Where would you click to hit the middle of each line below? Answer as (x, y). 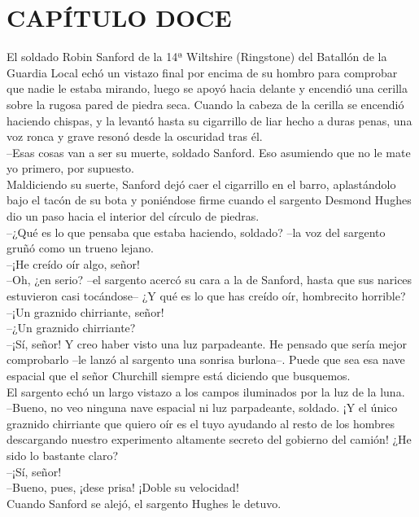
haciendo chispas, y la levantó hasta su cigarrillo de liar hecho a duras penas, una (209, 120)
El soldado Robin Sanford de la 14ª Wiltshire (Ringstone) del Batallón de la (197, 57)
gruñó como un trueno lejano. (80, 248)
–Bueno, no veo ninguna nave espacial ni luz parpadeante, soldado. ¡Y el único (202, 407)
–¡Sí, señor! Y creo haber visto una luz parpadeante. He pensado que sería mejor (207, 343)
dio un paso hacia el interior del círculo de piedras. (133, 216)
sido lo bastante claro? (63, 455)
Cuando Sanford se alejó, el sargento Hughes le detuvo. (144, 503)
